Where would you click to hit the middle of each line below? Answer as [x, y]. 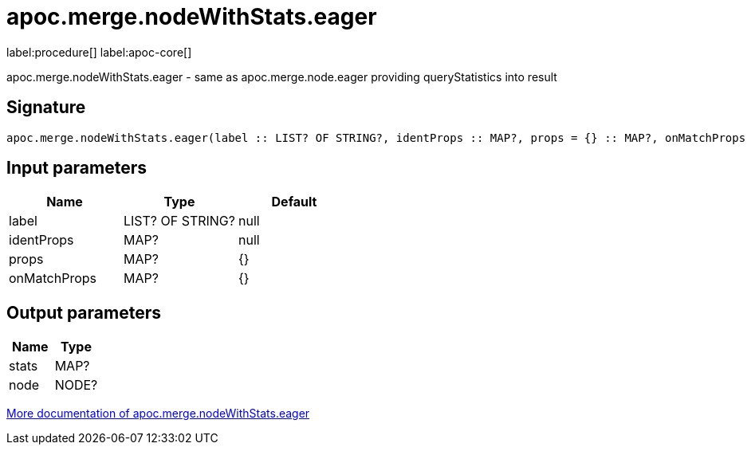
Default [294, 202]
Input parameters [77, 168]
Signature [46, 108]
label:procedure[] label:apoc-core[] [99, 52]
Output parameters [84, 312]
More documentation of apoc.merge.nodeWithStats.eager [158, 414]
